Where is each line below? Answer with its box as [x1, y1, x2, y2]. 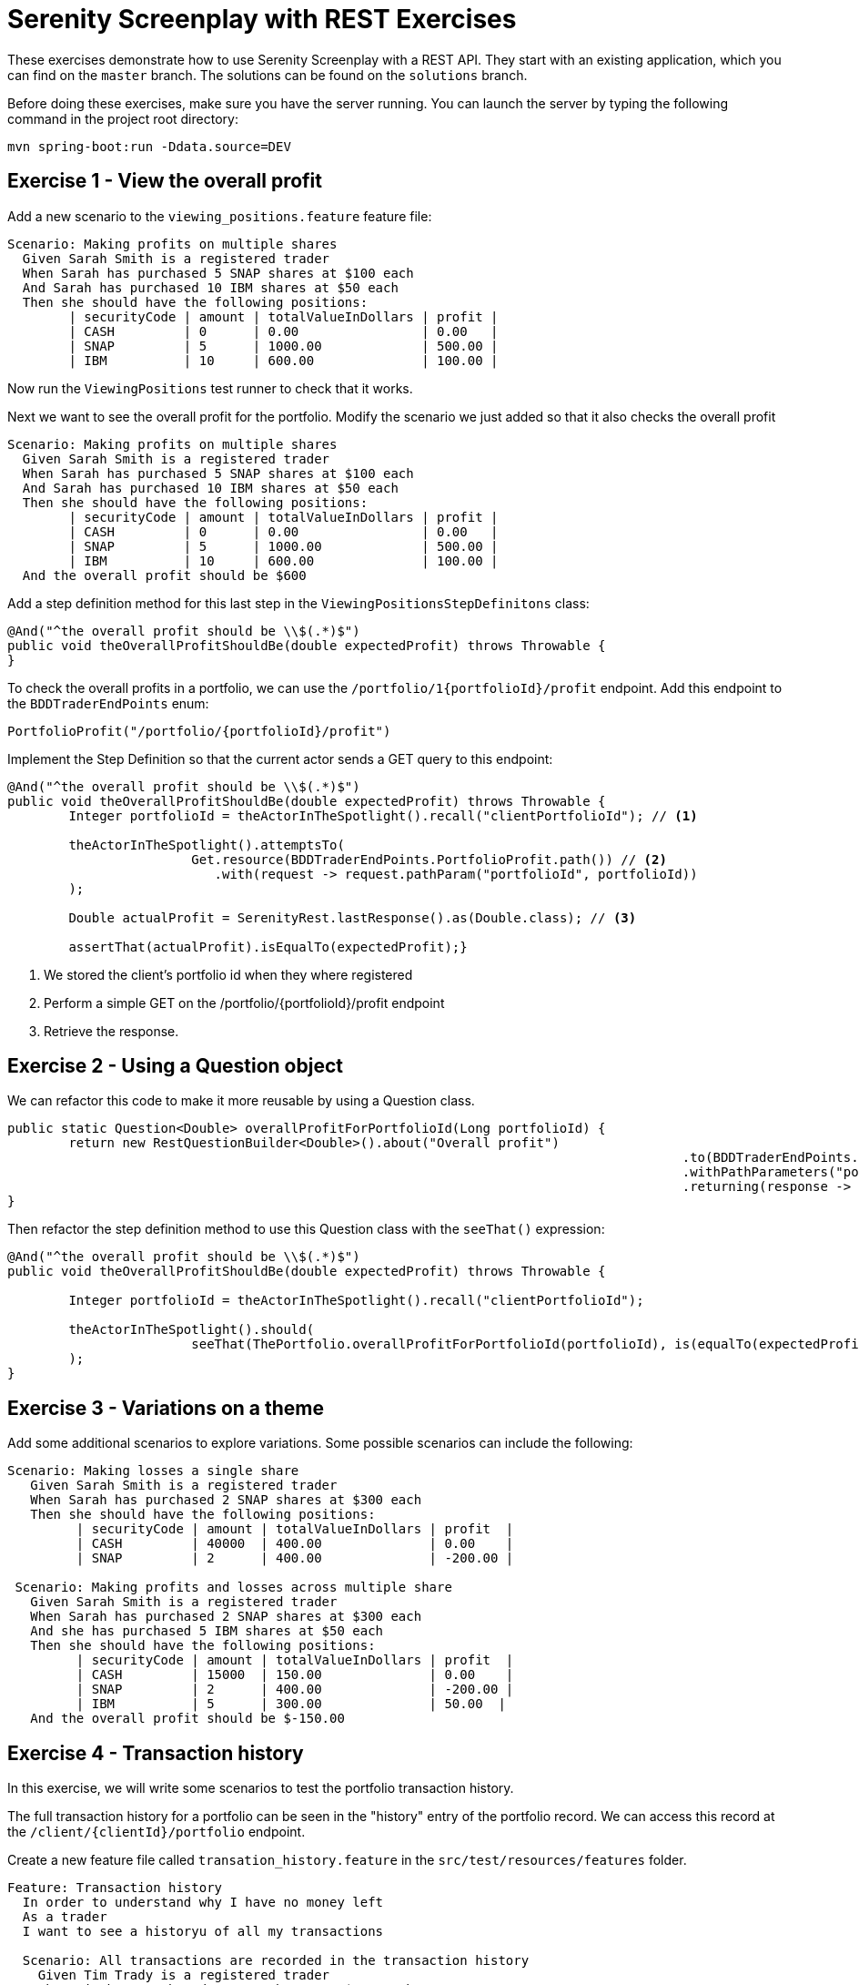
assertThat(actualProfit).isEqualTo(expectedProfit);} [68, 939, 468, 954]
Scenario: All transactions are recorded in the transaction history [22, 1953, 530, 1969]
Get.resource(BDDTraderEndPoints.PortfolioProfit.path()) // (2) [191, 851, 667, 867]
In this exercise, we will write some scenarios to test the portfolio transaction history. [7, 1780, 514, 1797]
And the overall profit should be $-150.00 [30, 1711, 345, 1726]
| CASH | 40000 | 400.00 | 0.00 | [76, 1536, 514, 1552]
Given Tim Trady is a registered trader [37, 1968, 330, 1983]
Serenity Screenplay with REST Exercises [7, 4, 517, 35]
